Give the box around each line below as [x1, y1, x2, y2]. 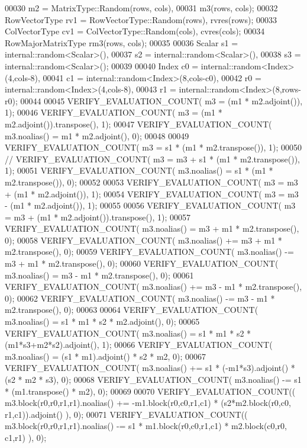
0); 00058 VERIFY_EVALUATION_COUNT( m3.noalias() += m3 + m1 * [5, 233, 282, 246]
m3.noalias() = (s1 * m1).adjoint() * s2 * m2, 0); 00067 [5, 350, 206, 362]
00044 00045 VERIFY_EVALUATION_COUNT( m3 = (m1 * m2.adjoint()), [20, 94, 303, 107]
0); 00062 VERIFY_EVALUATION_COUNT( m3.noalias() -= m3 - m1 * [5, 292, 275, 304]
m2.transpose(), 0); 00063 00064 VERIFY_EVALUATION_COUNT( [5, 303, 258, 316]
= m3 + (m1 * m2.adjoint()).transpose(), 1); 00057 [5, 210, 191, 223]
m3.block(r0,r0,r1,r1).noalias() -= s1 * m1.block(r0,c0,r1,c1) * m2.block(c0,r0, [5, 420, 287, 432]
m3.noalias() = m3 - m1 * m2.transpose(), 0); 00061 [5, 268, 194, 281]
